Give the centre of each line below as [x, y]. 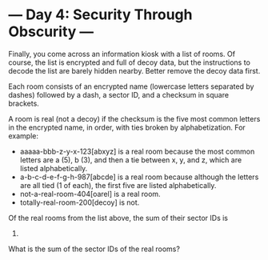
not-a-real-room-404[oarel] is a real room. [90, 194]
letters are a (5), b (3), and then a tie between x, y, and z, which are [131, 160]
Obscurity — [51, 32]
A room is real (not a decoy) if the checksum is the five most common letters [134, 118]
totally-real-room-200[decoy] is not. [80, 202]
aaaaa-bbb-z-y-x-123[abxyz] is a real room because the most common [137, 151]
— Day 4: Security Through [100, 15]
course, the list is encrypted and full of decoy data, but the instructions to [129, 62]
